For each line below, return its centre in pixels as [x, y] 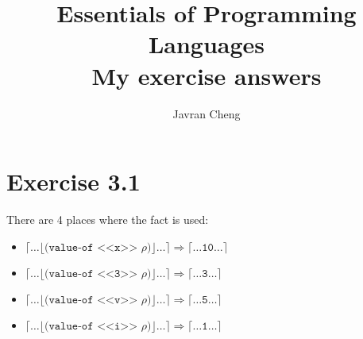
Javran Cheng [207, 113]
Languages [207, 44]
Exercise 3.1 [73, 181]
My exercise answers [207, 75]
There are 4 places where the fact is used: [108, 220]
